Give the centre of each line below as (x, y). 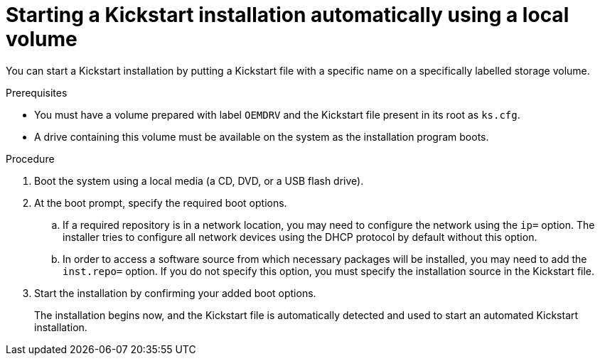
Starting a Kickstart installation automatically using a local (288, 15)
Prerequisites (37, 92)
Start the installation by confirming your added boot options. (175, 293)
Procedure (30, 158)
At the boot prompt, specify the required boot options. (161, 203)
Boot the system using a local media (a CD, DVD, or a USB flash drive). (199, 180)
